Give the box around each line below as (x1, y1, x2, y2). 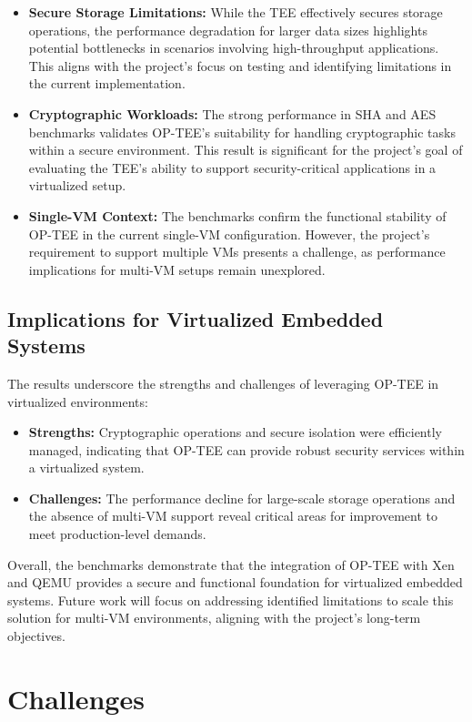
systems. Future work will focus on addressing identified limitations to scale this (7, 590, 454, 609)
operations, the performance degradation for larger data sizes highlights (28, 20, 427, 39)
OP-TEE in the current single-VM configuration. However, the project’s (28, 224, 430, 243)
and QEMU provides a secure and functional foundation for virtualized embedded (7, 573, 463, 592)
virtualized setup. (28, 176, 126, 195)
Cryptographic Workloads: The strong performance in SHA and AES (28, 104, 437, 123)
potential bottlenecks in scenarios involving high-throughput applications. (28, 38, 439, 57)
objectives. (7, 626, 65, 646)
